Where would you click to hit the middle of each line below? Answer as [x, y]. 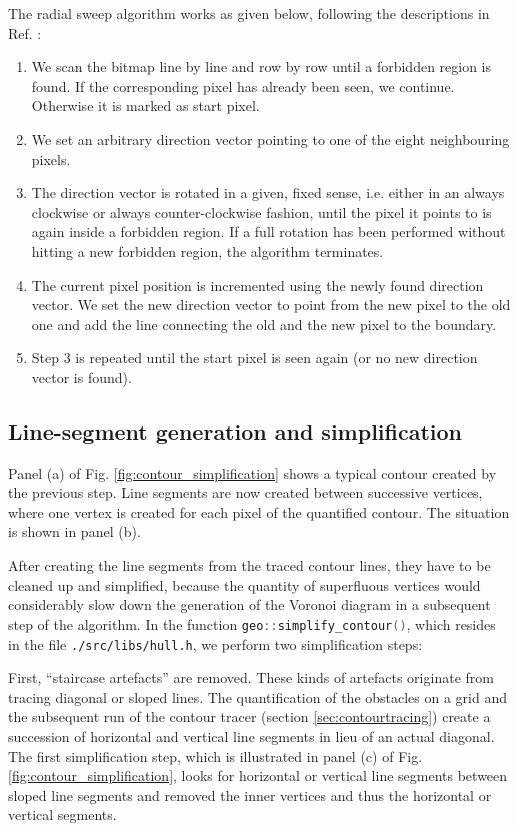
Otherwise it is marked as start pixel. [145, 105]
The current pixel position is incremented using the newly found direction [257, 284]
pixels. [51, 158]
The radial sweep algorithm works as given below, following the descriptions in [249, 13]
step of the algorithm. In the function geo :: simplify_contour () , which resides [252, 623]
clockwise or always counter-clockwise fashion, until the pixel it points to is [261, 211]
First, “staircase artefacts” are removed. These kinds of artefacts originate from [251, 677]
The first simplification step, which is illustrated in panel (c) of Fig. [215, 755]
